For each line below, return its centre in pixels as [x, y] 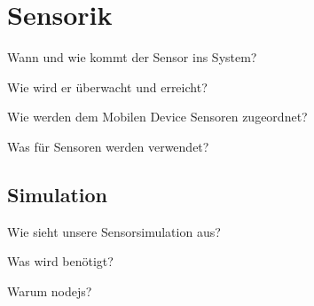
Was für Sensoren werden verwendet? [108, 146]
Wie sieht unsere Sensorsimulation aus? [114, 231]
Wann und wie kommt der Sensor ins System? [132, 57]
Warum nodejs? [50, 290]
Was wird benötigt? [60, 261]
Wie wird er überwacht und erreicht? [107, 86]
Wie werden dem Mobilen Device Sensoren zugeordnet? [157, 117]
